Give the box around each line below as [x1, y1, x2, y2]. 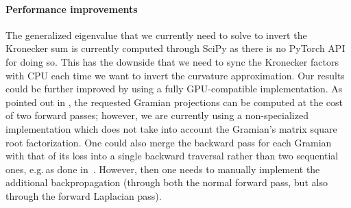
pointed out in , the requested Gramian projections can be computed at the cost [5, 94, 343, 109]
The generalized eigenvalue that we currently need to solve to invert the [5, 27, 307, 42]
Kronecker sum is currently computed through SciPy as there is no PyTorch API [5, 41, 346, 55]
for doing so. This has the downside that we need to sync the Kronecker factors [5, 54, 339, 68]
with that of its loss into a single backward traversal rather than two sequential [5, 148, 339, 163]
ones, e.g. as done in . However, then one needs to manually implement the [5, 161, 320, 176]
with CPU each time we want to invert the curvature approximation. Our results [5, 68, 345, 82]
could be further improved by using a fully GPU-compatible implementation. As [5, 81, 343, 96]
